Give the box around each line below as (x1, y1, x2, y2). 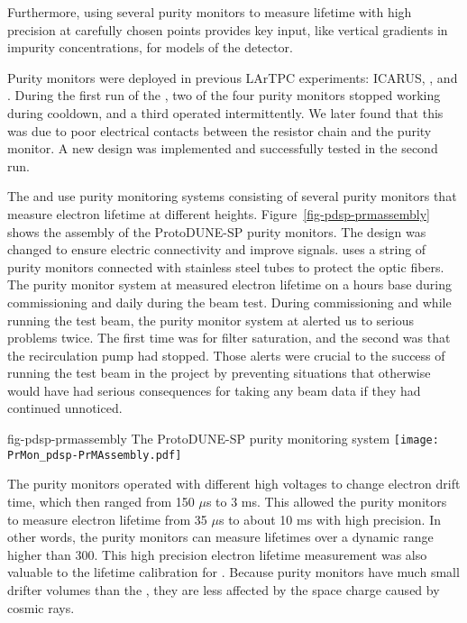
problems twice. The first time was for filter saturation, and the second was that (7, 328, 451, 347)
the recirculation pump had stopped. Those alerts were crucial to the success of (7, 345, 445, 364)
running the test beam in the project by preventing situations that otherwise (7, 363, 431, 382)
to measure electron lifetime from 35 (7, 509, 207, 528)
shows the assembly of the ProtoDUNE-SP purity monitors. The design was (7, 222, 426, 241)
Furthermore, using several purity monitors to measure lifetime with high (7, 3, 412, 21)
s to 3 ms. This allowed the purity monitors (206, 491, 447, 510)
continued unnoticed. (7, 399, 123, 417)
